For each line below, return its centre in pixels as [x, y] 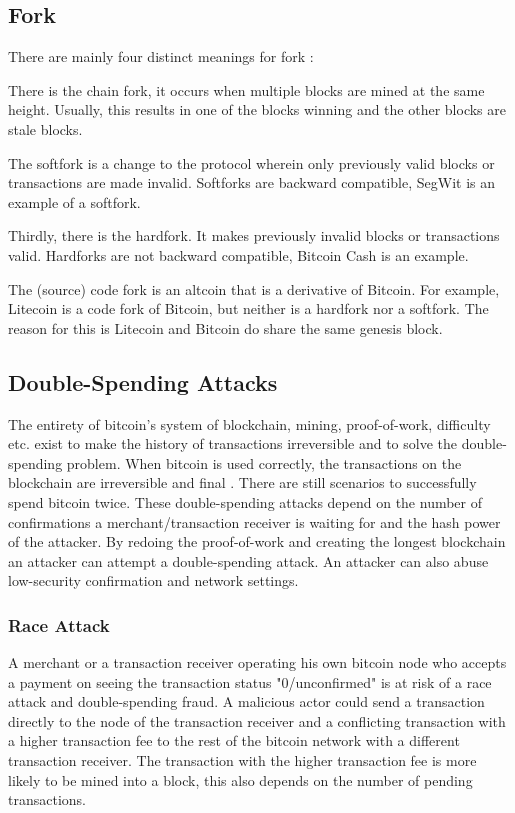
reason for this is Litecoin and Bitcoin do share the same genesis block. [225, 327]
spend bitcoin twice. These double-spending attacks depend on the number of [245, 501]
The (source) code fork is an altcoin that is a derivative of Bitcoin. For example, [254, 288]
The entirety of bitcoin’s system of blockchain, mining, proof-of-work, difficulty [249, 423]
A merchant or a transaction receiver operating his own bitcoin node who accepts [257, 662]
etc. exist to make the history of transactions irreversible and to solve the [233, 443]
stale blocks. [45, 128]
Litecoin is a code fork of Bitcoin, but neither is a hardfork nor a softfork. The [248, 308]
